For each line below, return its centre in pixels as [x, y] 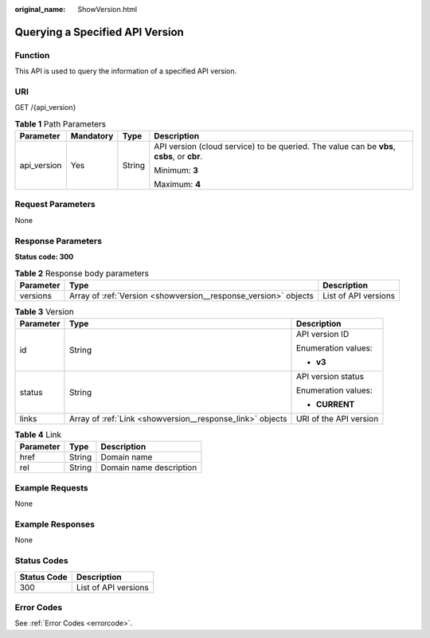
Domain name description [149, 468]
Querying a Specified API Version [100, 32]
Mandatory [92, 136]
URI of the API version [337, 419]
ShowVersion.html [107, 9]
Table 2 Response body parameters [82, 273]
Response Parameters [59, 241]
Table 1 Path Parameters [61, 123]
